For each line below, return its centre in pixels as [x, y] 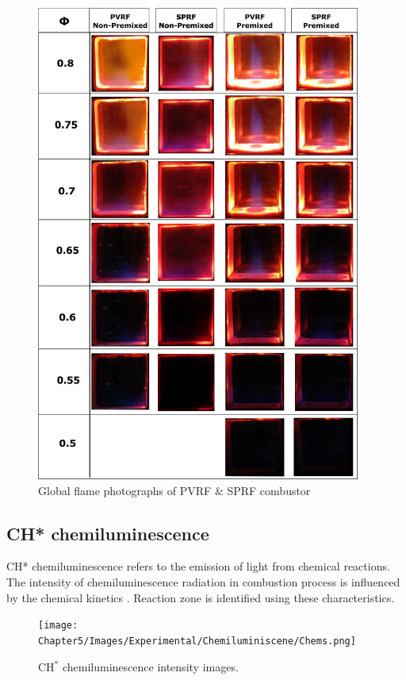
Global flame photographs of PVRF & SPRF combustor [174, 490]
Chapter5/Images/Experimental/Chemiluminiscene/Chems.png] [197, 641]
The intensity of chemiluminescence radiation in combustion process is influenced [203, 582]
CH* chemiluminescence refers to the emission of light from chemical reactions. [198, 566]
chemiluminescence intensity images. [150, 666]
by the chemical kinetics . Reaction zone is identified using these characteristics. [201, 597]
